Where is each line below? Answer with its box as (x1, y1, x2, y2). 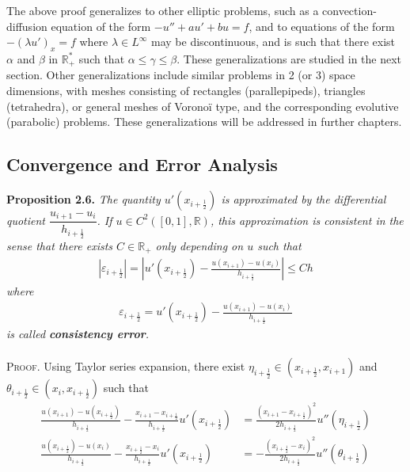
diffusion (6, 17, 47, 34)
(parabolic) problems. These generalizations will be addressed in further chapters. (6, 113, 402, 130)
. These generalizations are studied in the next (177, 50, 402, 67)
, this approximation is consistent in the (210, 211, 404, 228)
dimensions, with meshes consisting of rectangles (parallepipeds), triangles (6, 82, 366, 99)
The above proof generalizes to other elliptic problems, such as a (6, 2, 319, 18)
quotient (6, 211, 46, 228)
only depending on (155, 237, 244, 253)
